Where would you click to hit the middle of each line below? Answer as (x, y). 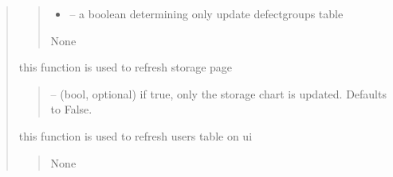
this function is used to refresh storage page (126, 67)
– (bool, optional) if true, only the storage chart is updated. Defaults (218, 93)
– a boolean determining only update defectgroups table (206, 13)
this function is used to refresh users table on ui (136, 135)
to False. (71, 109)
